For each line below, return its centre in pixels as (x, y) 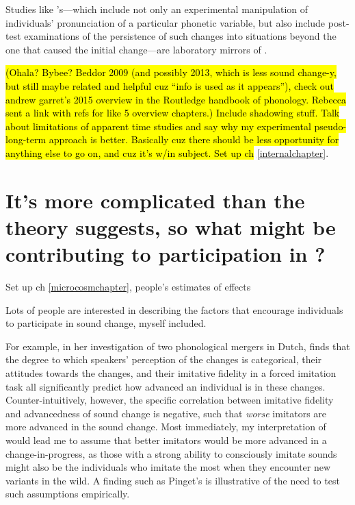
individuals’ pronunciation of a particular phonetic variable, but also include (166, 22)
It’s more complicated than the (155, 200)
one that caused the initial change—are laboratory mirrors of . (136, 49)
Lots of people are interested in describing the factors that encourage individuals (174, 309)
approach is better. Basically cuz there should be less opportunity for (194, 139)
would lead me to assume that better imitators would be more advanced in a (166, 440)
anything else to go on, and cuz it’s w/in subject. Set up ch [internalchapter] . (167, 152)
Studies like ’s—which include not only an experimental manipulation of (157, 9)
